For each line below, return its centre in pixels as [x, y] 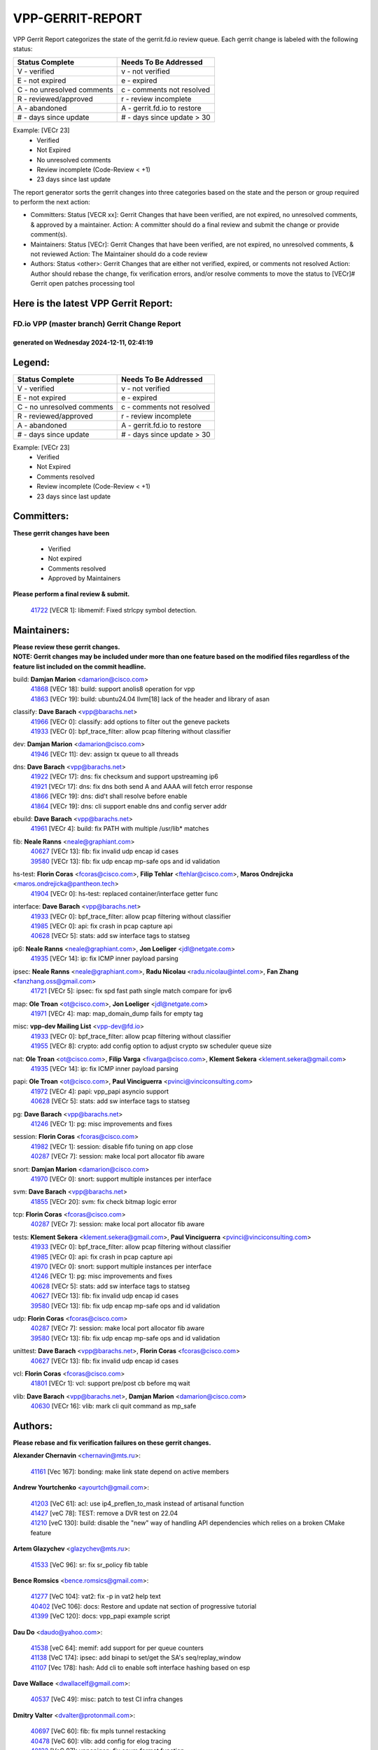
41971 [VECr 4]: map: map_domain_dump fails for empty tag [117, 1014]
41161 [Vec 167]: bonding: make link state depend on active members [130, 1471]
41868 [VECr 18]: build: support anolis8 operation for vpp [113, 689]
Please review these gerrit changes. [66, 647]
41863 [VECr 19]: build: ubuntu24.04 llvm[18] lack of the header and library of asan [150, 699]
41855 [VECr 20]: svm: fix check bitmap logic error [104, 1201]
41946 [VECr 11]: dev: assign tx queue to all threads [104, 754]
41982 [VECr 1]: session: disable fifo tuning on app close [112, 1146]
